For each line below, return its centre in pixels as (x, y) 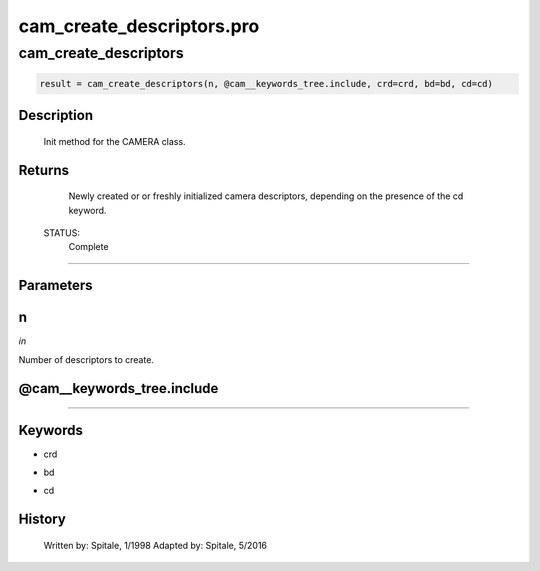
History (42, 519)
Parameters (55, 285)
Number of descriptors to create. (86, 359)
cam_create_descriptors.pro (139, 26)
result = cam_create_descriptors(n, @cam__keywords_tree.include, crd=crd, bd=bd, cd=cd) (266, 83)
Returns (44, 170)
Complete (88, 247)
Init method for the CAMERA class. (114, 141)
